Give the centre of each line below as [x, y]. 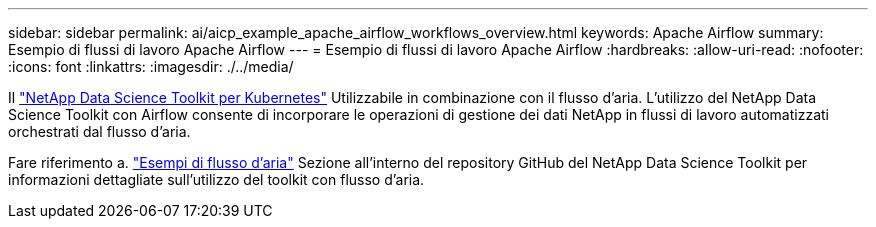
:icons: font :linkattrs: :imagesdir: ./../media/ [151, 66]
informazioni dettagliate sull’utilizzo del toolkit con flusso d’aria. [216, 179]
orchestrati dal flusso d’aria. [99, 131]
